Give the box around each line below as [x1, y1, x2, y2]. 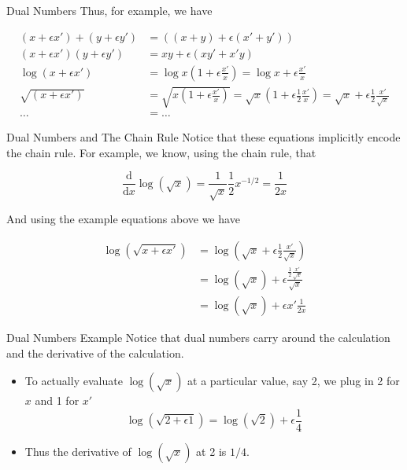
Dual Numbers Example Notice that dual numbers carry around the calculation [6, 329, 390, 345]
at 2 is [196, 442, 227, 459]
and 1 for [35, 392, 80, 409]
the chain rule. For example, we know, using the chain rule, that [6, 144, 316, 160]
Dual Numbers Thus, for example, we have [6, 2, 213, 18]
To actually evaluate [24, 373, 123, 389]
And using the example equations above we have [6, 211, 240, 227]
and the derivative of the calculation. [6, 344, 184, 361]
